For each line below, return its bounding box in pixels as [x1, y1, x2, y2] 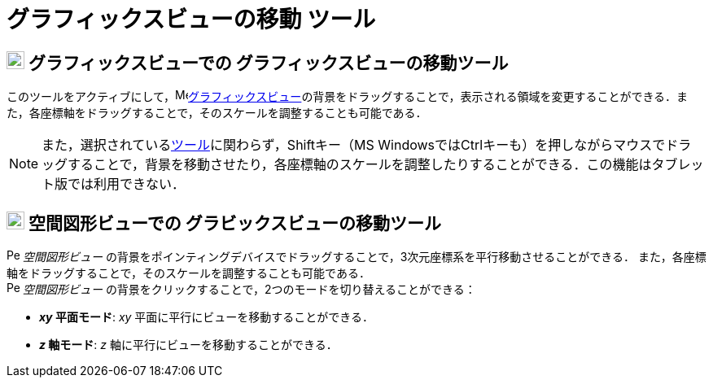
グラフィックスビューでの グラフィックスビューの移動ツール [28, 52, 509, 73]
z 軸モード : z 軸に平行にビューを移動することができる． [39, 338, 338, 352]
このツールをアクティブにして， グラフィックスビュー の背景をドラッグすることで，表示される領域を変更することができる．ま [7, 89, 689, 104]
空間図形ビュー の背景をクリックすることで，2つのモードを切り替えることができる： [22, 282, 476, 297]
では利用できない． [68, 176, 186, 193]
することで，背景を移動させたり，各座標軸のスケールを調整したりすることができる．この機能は [68, 156, 652, 173]
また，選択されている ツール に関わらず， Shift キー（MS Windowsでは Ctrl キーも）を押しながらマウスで [42, 137, 666, 154]
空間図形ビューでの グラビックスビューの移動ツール [28, 212, 442, 233]
